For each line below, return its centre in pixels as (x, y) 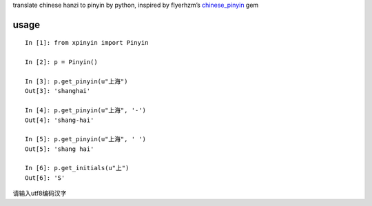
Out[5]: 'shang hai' (60, 149)
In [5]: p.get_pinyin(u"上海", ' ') (85, 139)
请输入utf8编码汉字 (40, 194)
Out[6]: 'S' (45, 178)
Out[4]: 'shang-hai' (60, 120)
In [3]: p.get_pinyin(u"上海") (76, 81)
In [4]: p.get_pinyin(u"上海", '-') (85, 111)
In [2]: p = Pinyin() (61, 62)
